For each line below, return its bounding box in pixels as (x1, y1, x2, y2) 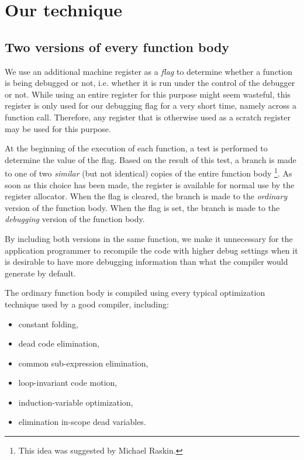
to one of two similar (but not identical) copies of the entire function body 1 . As (5, 165, 292, 179)
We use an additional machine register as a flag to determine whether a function (5, 65, 292, 77)
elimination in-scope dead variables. (18, 416, 146, 428)
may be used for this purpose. (5, 122, 111, 134)
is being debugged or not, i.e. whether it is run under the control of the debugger (5, 77, 295, 89)
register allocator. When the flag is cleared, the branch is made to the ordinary (5, 190, 288, 202)
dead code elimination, (18, 337, 99, 350)
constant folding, (18, 317, 78, 330)
